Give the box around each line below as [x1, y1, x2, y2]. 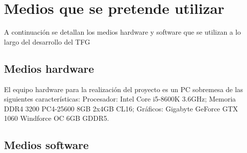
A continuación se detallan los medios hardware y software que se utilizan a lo [4, 27, 241, 37]
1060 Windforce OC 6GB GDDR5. [4, 113, 109, 123]
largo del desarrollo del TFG [4, 36, 90, 47]
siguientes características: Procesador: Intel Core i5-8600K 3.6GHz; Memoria [4, 94, 236, 104]
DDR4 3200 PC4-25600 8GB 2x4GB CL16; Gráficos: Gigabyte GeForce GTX [4, 103, 238, 113]
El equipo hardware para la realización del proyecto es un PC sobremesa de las [4, 84, 244, 94]
